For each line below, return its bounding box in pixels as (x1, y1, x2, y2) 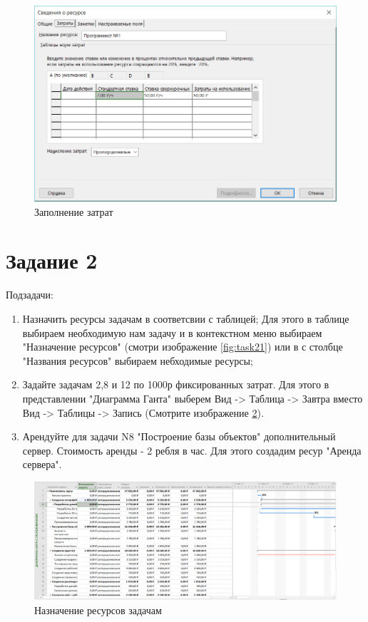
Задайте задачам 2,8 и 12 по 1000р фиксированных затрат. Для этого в (22, 377, 329, 392)
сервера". (22, 457, 62, 472)
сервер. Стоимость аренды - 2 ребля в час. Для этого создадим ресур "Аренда (22, 442, 362, 457)
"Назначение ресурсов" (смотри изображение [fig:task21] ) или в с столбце (22, 339, 343, 354)
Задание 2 (6, 246, 98, 275)
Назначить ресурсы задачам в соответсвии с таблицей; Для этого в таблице (22, 311, 349, 326)
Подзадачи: (6, 287, 53, 302)
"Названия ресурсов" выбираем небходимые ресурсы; (22, 353, 253, 368)
